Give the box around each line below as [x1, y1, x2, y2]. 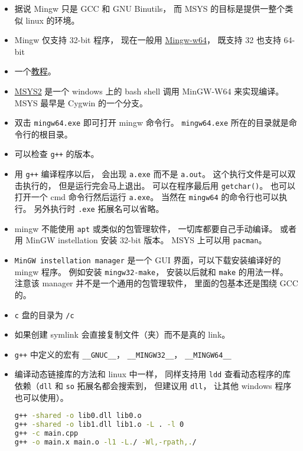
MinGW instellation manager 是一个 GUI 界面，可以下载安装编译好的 [14, 254, 281, 266]
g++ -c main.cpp [14, 429, 79, 438]
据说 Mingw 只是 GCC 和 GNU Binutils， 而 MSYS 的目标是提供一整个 [14, 2, 285, 14]
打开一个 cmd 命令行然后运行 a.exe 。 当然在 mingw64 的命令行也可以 [14, 191, 279, 203]
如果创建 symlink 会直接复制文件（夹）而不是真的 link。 [14, 328, 230, 341]
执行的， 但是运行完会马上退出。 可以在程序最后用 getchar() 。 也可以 [22, 179, 295, 191]
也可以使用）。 [14, 391, 69, 403]
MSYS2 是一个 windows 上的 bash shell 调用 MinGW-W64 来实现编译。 [14, 84, 284, 97]
